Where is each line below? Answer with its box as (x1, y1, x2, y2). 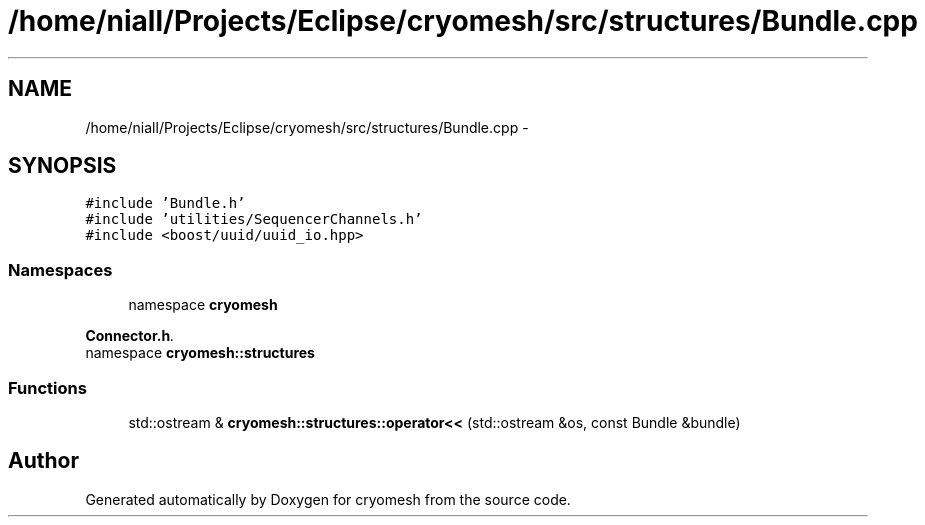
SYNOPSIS (8, 153, 117, 179)
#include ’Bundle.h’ (85, 195, 246, 212)
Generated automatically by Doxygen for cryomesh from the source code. (85, 490, 571, 508)
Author (8, 448, 79, 474)
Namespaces (8, 259, 113, 280)
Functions (8, 377, 87, 398)
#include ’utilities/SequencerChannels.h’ (85, 211, 423, 228)
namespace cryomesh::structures (85, 344, 315, 362)
